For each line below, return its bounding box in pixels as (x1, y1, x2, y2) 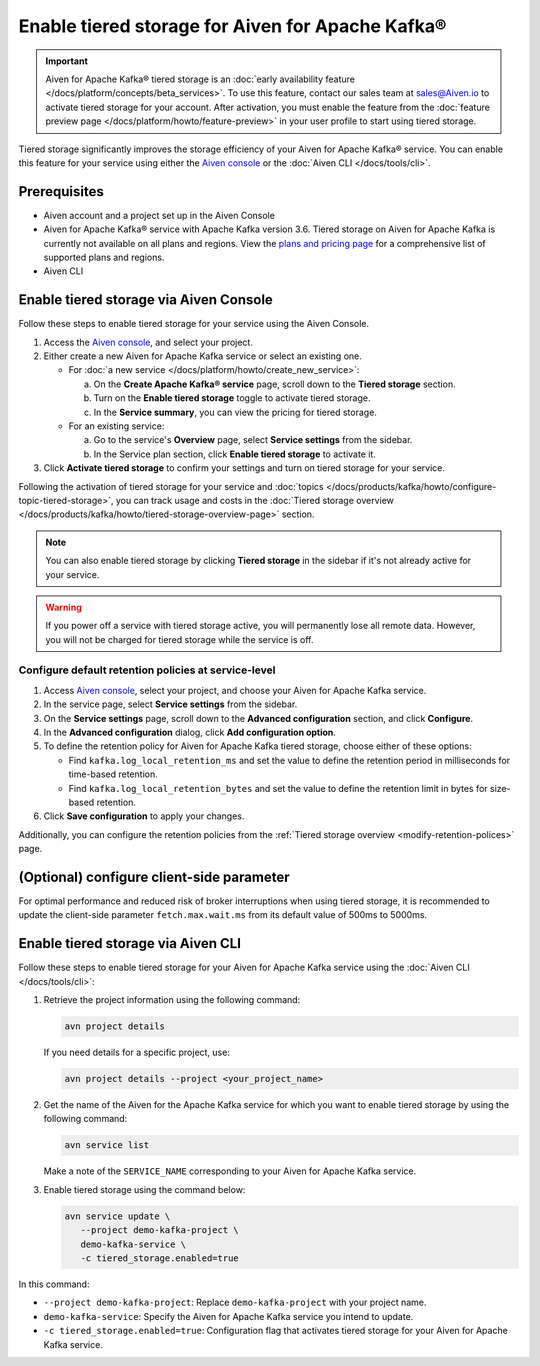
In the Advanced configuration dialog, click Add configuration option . (43, 726, 337, 738)
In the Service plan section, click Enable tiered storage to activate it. (93, 448, 377, 460)
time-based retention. (68, 768, 159, 780)
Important (45, 55, 89, 67)
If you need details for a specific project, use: (43, 1046, 230, 1059)
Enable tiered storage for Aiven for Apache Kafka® (18, 15, 447, 37)
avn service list (64, 1140, 150, 1151)
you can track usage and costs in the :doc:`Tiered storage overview (115, 494, 395, 506)
